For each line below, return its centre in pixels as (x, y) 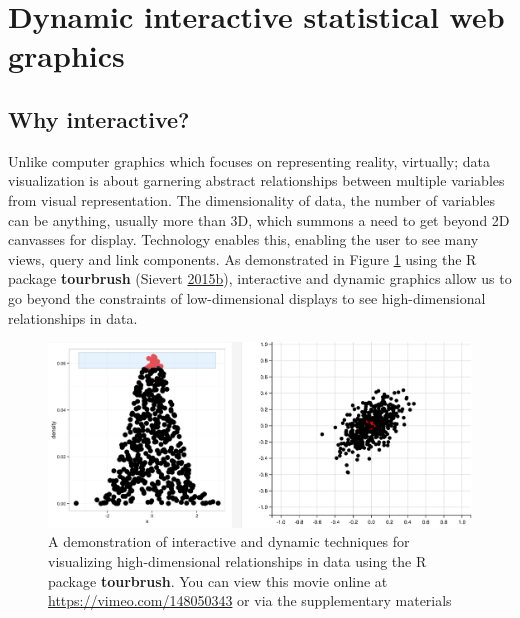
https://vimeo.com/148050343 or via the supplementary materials (250, 600)
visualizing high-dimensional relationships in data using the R (237, 560)
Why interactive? (99, 118)
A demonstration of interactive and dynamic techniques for (229, 541)
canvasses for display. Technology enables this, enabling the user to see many (243, 239)
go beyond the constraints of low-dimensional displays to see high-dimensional (247, 297)
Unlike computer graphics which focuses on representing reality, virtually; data (249, 160)
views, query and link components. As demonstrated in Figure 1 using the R (242, 258)
